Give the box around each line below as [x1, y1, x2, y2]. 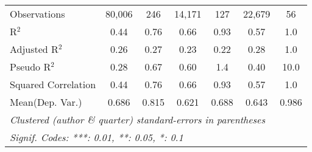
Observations [10, 7, 65, 21]
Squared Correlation [10, 77, 96, 91]
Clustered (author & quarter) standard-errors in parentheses [10, 112, 265, 126]
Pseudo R [10, 60, 51, 74]
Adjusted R [10, 42, 58, 56]
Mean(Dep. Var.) [10, 95, 82, 109]
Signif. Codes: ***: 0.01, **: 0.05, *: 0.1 [10, 130, 183, 144]
